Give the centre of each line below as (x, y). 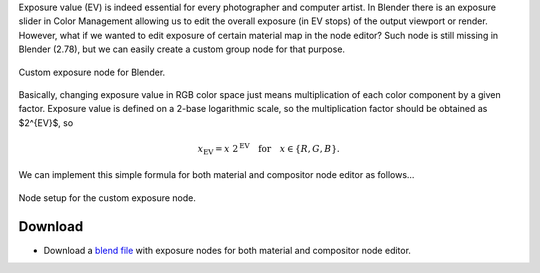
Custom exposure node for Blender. (92, 72)
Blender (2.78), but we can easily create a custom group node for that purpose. (181, 49)
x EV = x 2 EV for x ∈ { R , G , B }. (268, 149)
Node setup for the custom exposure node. (107, 197)
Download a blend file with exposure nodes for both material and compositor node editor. (227, 250)
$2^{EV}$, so (46, 122)
